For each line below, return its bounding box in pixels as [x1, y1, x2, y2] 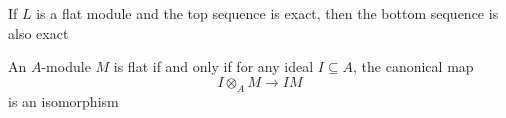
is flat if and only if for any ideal [113, 56, 314, 77]
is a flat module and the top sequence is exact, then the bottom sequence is [36, 3, 499, 23]
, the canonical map [353, 56, 474, 77]
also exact [8, 22, 69, 43]
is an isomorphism [8, 90, 119, 111]
